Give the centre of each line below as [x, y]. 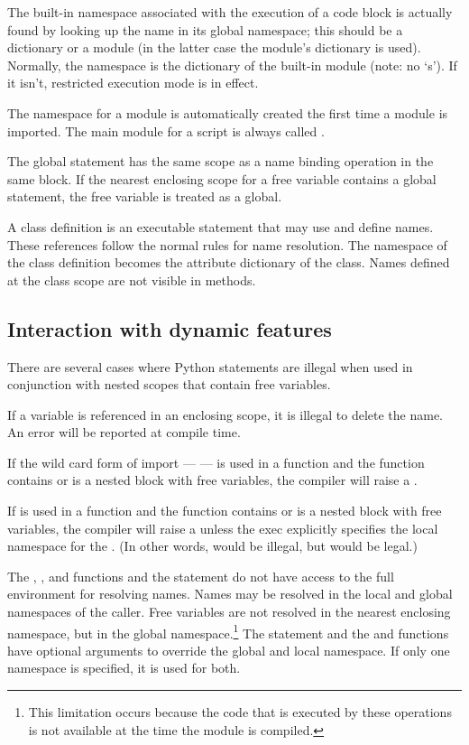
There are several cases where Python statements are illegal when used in [210, 366]
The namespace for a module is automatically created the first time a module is [228, 112]
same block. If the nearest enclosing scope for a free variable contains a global [222, 178]
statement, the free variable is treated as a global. [145, 196]
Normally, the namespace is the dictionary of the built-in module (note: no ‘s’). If [232, 65]
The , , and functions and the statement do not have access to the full [201, 576]
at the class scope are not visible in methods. [132, 279]
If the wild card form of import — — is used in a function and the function [216, 462]
